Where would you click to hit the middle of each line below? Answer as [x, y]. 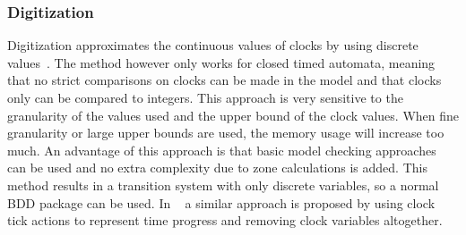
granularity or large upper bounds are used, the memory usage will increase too [226, 133]
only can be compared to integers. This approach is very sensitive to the [205, 97]
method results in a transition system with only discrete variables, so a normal [223, 185]
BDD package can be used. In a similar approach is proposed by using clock [221, 202]
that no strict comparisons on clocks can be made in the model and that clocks [224, 80]
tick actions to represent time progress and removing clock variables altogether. [225, 220]
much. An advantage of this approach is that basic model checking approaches [222, 150]
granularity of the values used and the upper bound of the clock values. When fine [233, 115]
